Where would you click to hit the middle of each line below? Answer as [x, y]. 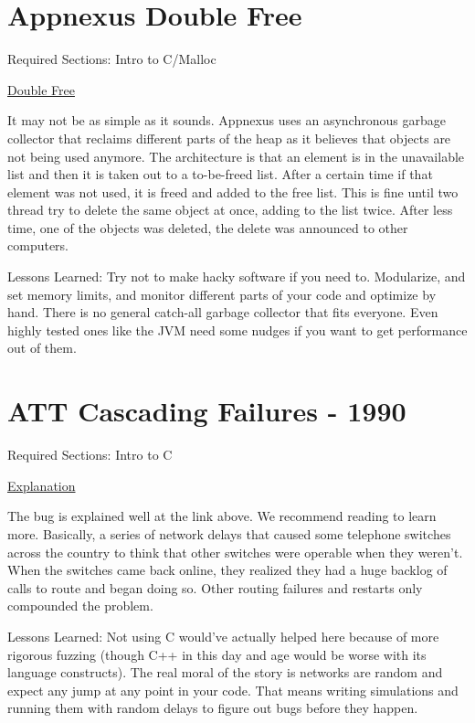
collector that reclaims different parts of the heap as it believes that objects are [229, 138]
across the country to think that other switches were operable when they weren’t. [235, 552]
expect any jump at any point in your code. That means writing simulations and [233, 690]
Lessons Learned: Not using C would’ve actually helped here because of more [223, 636]
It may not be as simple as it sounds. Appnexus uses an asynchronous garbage [227, 120]
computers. [38, 245]
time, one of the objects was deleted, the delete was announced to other [208, 227]
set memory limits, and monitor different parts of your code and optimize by [222, 294]
